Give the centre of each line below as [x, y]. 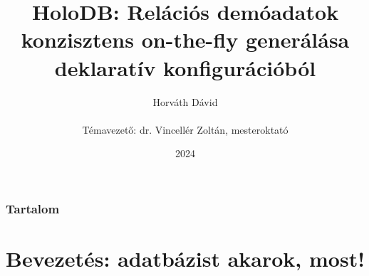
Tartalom [33, 208]
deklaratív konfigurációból [185, 67]
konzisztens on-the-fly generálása [185, 39]
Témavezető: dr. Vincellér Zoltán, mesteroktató [185, 129]
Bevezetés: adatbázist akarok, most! [185, 258]
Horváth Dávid [185, 101]
